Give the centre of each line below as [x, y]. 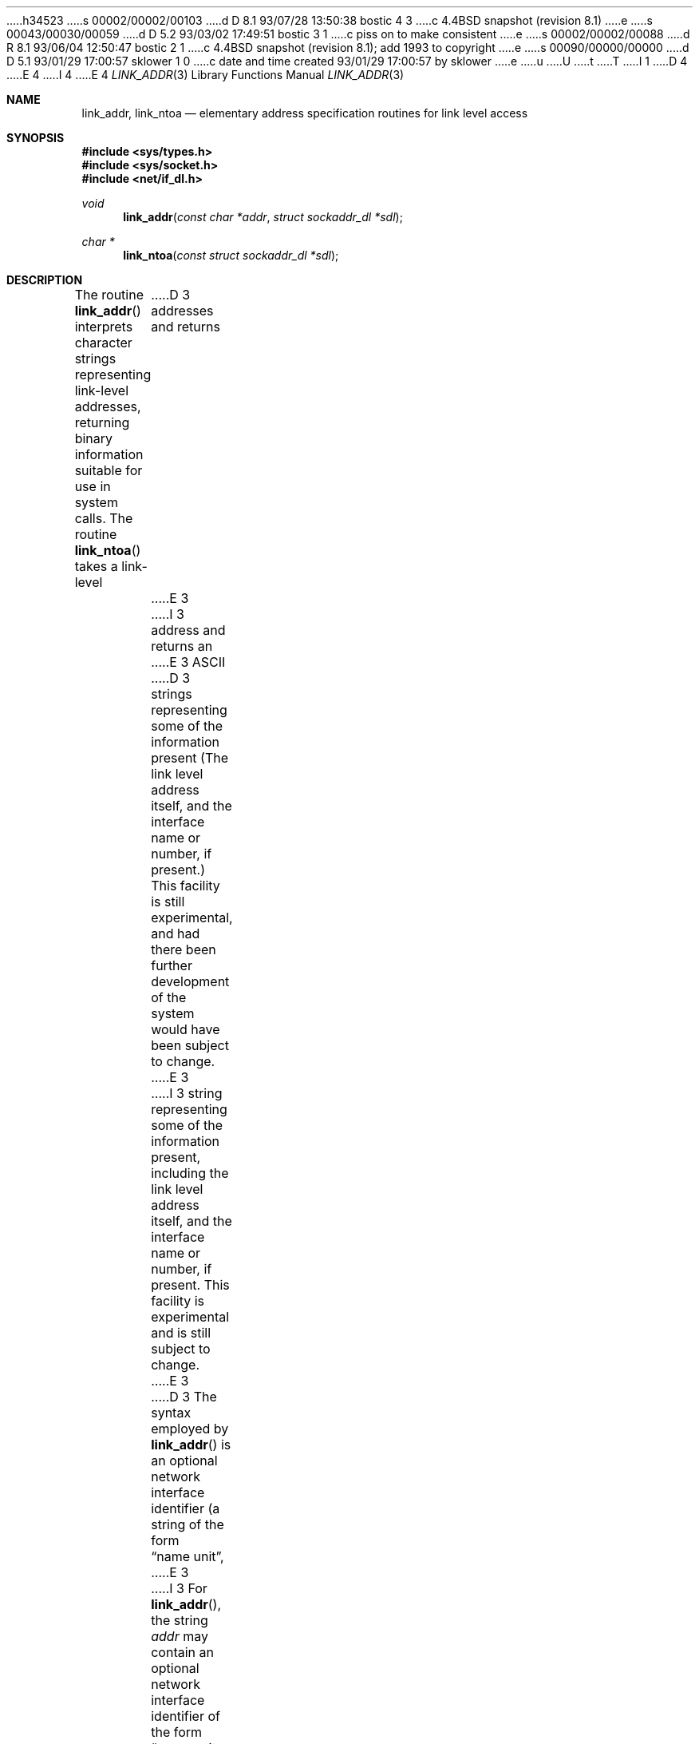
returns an [182, 646]
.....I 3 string [187, 1093]
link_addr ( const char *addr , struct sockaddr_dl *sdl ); [263, 217]
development [190, 981]
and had [176, 933]
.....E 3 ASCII [188, 662]
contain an [182, 1652]
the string [180, 1620]
